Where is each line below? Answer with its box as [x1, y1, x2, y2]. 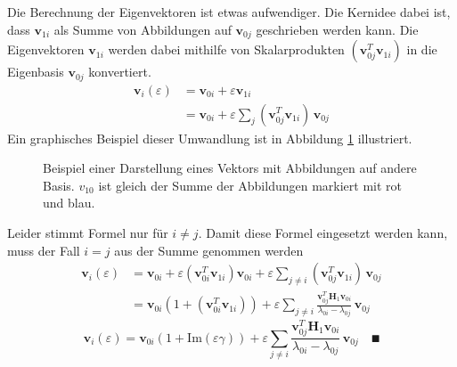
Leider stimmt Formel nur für [7, 223, 168, 241]
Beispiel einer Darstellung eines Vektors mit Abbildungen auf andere [43, 159, 417, 177]
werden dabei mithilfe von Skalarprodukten [108, 40, 345, 59]
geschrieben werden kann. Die [256, 20, 419, 38]
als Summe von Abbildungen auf [53, 20, 232, 38]
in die [406, 40, 437, 59]
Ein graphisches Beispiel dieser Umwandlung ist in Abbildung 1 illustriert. [7, 128, 412, 147]
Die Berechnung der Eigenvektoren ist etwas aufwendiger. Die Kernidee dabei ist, [7, 3, 451, 20]
